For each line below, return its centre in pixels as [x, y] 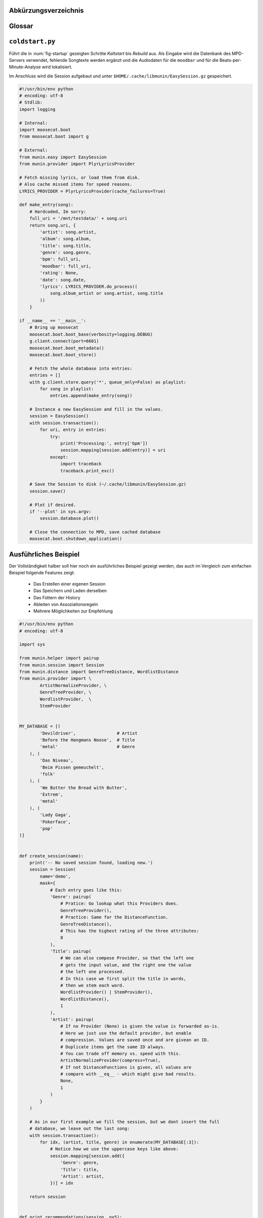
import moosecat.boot [45, 130]
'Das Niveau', [56, 761]
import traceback [81, 464]
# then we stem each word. [93, 986]
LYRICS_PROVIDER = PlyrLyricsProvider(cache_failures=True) [93, 191]
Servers [17, 60]
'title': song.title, [66, 246]
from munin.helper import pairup [59, 658]
